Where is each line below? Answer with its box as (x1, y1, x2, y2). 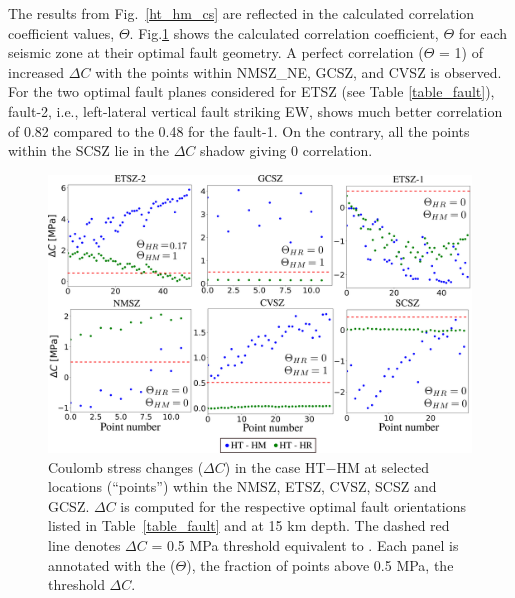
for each (458, 22, 508, 43)
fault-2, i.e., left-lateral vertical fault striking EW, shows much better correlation (8, 100, 503, 121)
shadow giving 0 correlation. (200, 140, 373, 161)
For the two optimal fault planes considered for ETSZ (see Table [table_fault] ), (8, 81, 495, 102)
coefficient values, (8, 22, 115, 43)
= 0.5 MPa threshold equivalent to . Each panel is (151, 534, 459, 555)
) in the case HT (224, 456, 326, 477)
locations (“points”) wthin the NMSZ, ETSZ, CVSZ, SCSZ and (48, 476, 437, 497)
